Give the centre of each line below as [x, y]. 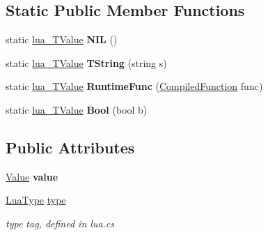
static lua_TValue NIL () [62, 39]
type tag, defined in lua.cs [60, 223]
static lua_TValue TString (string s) [86, 62]
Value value [32, 176]
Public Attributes [70, 147]
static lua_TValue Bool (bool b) [77, 109]
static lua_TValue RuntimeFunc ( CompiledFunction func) [134, 86]
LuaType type [36, 200]
